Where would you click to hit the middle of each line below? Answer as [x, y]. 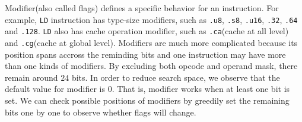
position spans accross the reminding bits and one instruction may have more [145, 54]
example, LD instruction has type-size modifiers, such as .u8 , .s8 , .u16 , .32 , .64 [151, 19]
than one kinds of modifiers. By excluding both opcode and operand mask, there [151, 66]
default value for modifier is [55, 89]
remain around [31, 77]
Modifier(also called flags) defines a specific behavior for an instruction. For [142, 8]
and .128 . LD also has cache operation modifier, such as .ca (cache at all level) [147, 31]
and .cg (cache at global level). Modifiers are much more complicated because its [151, 42]
